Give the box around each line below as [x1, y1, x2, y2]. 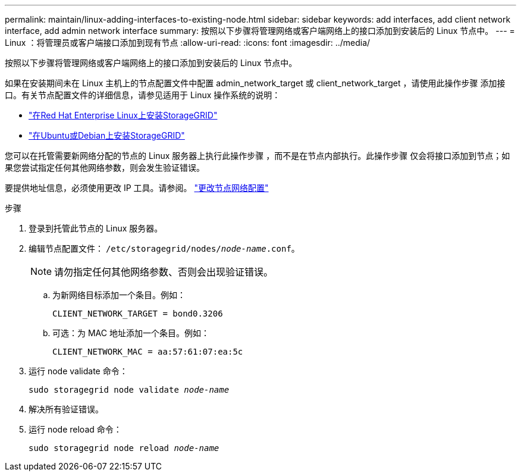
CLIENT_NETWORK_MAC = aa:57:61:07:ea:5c [52, 347, 243, 356]
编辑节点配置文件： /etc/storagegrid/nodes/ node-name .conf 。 [29, 243, 300, 253]
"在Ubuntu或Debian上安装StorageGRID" [29, 130, 185, 140]
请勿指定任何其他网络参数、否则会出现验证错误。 [54, 266, 274, 278]
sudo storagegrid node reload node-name [29, 443, 219, 453]
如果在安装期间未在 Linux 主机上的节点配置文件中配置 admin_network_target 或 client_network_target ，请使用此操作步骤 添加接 [5, 78, 506, 88]
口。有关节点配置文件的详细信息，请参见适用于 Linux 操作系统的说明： [5, 90, 281, 100]
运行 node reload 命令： [29, 424, 122, 434]
